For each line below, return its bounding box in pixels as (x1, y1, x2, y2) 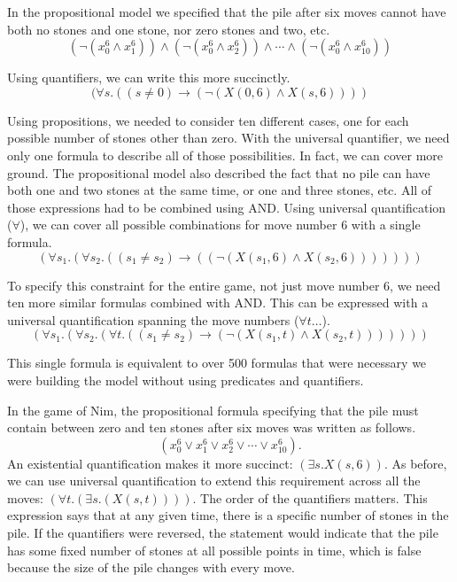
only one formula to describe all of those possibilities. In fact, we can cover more (7, 145, 444, 164)
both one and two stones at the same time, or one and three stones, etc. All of (7, 181, 432, 199)
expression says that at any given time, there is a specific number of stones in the (7, 506, 449, 524)
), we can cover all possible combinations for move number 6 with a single (19, 215, 421, 234)
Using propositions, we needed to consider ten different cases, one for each (7, 111, 409, 129)
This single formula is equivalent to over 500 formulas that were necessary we (7, 353, 427, 372)
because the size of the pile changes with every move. (7, 558, 295, 577)
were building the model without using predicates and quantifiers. (7, 370, 364, 389)
